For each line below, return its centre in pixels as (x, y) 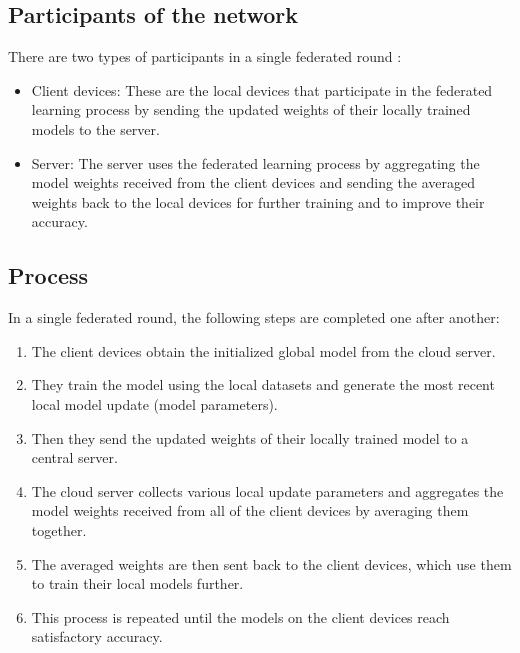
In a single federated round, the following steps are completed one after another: (254, 317)
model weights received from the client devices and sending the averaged (253, 182)
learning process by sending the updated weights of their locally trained (251, 109)
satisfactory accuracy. (97, 636)
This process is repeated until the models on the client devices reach (240, 616)
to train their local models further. (137, 583)
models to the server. (95, 128)
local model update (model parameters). (154, 403)
